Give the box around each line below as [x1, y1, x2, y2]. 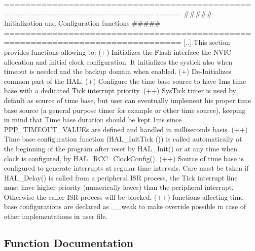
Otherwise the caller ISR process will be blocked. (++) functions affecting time [4, 191, 244, 202]
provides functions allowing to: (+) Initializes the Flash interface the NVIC [4, 46, 231, 57]
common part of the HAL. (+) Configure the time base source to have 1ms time [4, 75, 246, 86]
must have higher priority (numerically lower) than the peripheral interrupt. [4, 182, 234, 192]
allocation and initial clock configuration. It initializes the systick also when [4, 56, 233, 67]
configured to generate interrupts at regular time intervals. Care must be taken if [4, 163, 249, 173]
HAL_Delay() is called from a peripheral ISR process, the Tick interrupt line [4, 172, 238, 182]
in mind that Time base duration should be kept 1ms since [4, 114, 182, 125]
